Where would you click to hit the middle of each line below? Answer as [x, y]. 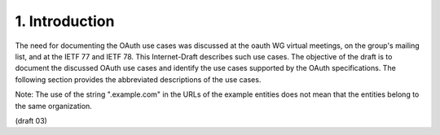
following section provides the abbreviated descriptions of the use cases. [138, 79]
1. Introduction [65, 21]
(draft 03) [31, 120]
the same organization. [54, 106]
